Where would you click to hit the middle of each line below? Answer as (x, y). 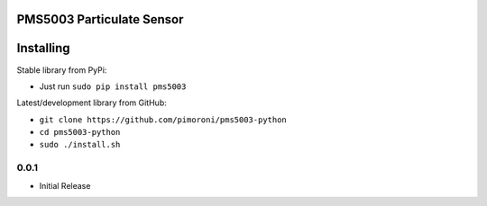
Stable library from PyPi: (62, 70)
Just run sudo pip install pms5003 (113, 86)
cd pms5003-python (80, 132)
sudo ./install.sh (80, 145)
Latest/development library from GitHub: (92, 103)
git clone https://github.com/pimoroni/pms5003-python (163, 120)
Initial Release (65, 185)
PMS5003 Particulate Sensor (100, 19)
